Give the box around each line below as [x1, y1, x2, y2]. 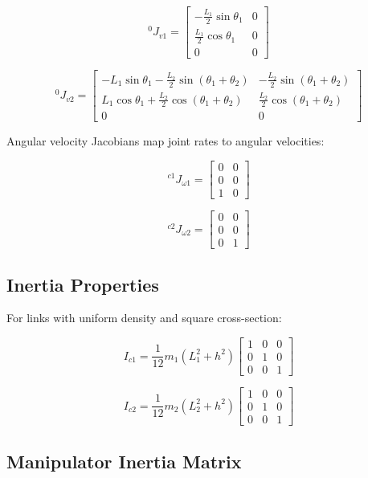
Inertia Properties [6, 272, 159, 296]
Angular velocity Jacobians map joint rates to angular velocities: [6, 133, 325, 149]
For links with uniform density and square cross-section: [6, 309, 282, 326]
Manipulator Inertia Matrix [6, 448, 242, 473]
